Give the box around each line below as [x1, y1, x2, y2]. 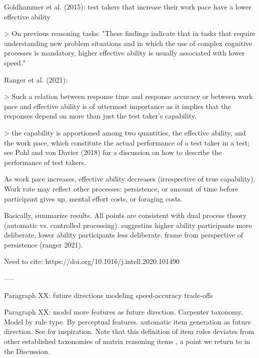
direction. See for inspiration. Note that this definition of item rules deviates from [4, 326, 254, 336]
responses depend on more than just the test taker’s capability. [4, 110, 196, 121]
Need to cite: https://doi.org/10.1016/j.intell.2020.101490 [4, 256, 179, 266]
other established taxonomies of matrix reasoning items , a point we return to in [4, 336, 250, 346]
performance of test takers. [4, 156, 86, 167]
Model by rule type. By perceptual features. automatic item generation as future [4, 316, 251, 326]
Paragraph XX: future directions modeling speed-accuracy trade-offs [4, 289, 213, 300]
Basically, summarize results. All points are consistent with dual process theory [4, 210, 247, 220]
